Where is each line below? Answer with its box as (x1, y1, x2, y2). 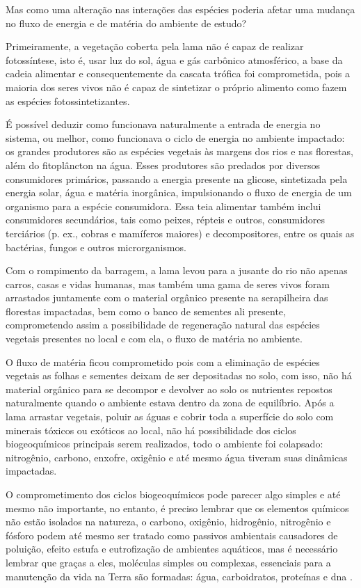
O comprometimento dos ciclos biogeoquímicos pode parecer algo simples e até (6, 487, 341, 501)
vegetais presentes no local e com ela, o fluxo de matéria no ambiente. (6, 331, 303, 346)
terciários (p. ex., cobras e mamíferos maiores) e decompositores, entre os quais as (6, 225, 355, 240)
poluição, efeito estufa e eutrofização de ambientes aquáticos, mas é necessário (6, 541, 338, 556)
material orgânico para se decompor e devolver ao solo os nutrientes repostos (6, 381, 332, 396)
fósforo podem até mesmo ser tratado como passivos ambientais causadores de (6, 527, 338, 542)
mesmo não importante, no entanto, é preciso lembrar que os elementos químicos (6, 500, 349, 515)
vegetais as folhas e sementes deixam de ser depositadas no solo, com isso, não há (6, 368, 352, 383)
